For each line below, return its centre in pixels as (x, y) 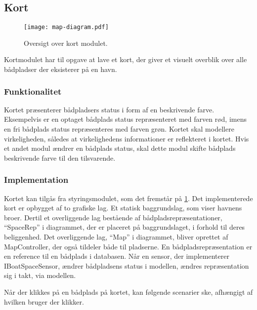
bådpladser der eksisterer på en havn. (61, 69)
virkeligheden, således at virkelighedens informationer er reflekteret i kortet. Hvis (127, 138)
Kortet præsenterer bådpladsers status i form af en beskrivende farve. (109, 109)
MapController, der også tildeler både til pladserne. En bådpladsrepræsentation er (128, 246)
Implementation (36, 180)
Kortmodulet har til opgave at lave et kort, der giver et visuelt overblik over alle (126, 59)
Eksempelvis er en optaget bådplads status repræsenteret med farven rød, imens (125, 119)
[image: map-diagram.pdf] (66, 27)
